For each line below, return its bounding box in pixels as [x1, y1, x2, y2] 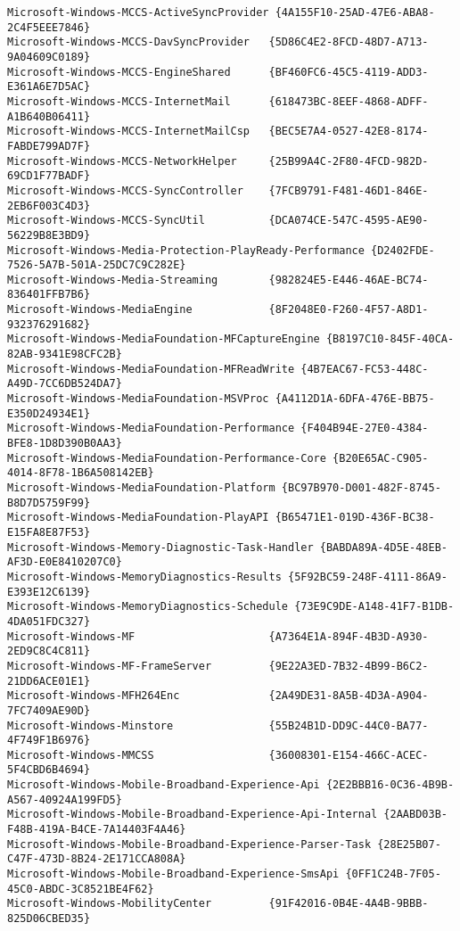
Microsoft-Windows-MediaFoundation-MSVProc [7, 392, 269, 406]
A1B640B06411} [7, 110, 91, 123]
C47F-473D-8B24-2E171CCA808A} [7, 853, 186, 866]
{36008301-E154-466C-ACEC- [268, 748, 429, 762]
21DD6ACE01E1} [7, 674, 91, 688]
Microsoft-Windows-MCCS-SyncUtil [7, 214, 205, 227]
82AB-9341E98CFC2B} [7, 348, 122, 361]
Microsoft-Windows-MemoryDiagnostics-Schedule [7, 600, 288, 614]
